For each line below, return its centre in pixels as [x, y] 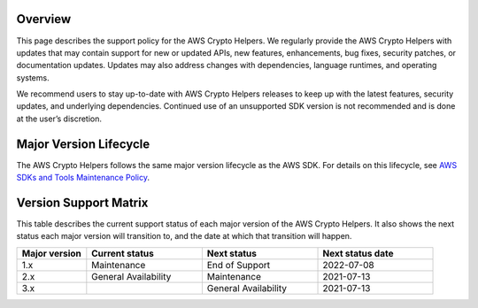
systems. [33, 77]
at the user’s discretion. [59, 119]
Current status [123, 253]
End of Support [239, 265]
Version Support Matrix [82, 202]
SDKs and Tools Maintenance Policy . [83, 178]
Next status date [358, 253]
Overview [44, 19]
